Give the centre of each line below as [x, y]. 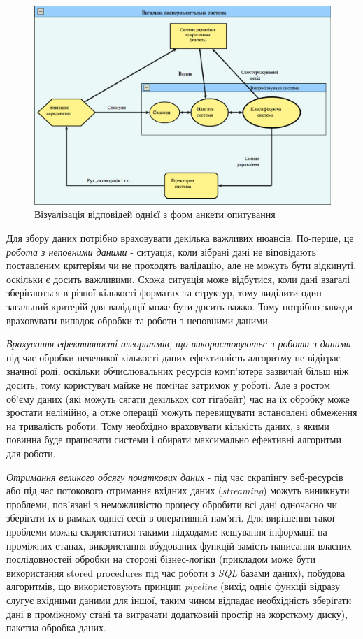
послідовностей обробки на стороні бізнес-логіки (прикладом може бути [161, 559]
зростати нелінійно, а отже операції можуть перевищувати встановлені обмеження [182, 412]
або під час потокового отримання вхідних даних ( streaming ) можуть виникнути [178, 490]
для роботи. [31, 453]
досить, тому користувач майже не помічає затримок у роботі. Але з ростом [168, 385]
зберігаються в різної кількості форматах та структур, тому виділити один [164, 293]
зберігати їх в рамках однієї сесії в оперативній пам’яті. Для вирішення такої [171, 518]
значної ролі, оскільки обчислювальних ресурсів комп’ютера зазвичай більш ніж [178, 371]
